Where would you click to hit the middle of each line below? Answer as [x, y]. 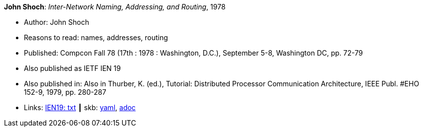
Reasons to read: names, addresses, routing [96, 37]
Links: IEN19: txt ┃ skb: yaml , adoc [80, 107]
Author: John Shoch [57, 22]
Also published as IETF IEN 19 [72, 68]
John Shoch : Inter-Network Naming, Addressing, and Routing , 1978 [115, 7]
